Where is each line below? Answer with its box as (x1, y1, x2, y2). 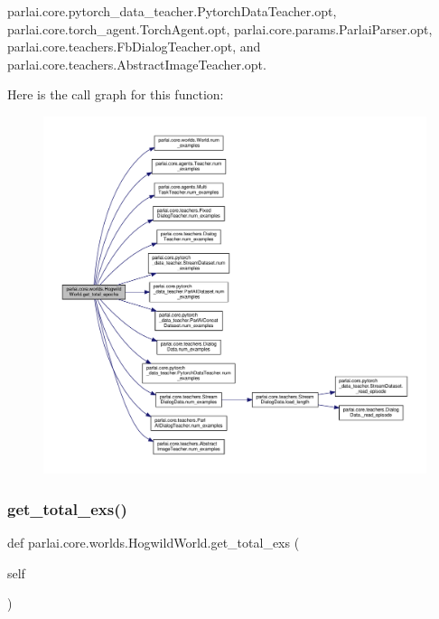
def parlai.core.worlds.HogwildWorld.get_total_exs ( (7, 533, 300, 552)
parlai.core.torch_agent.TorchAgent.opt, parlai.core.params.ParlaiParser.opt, (7, 19, 433, 38)
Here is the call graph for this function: (7, 85, 224, 104)
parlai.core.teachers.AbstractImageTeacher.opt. (7, 54, 266, 73)
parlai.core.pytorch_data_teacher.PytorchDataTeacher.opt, (7, 2, 337, 20)
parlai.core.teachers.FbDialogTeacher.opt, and (7, 37, 261, 56)
